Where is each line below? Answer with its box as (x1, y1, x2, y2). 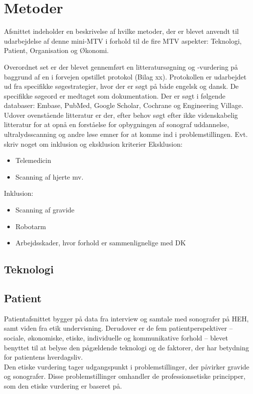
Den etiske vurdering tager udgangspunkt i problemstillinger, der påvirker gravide (4, 361, 250, 371)
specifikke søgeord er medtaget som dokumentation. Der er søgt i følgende (4, 90, 226, 101)
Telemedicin (15, 155, 51, 165)
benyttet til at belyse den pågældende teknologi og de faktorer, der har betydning (4, 342, 249, 352)
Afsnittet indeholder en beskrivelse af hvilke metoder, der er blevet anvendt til (4, 26, 239, 36)
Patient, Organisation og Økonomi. (4, 45, 109, 55)
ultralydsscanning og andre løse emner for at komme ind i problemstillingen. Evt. (4, 129, 248, 139)
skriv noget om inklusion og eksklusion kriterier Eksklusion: (4, 138, 183, 149)
